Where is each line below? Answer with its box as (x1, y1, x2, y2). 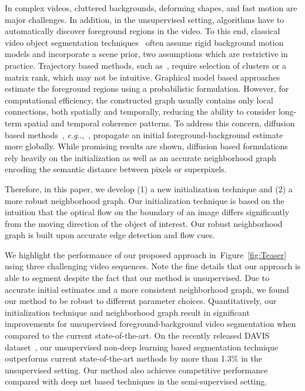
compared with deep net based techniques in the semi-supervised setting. (5, 375, 267, 387)
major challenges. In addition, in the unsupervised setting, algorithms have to (5, 13, 284, 25)
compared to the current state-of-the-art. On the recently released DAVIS (5, 329, 270, 342)
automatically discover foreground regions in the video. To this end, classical (5, 25, 280, 37)
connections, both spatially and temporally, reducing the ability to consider (5, 105, 276, 118)
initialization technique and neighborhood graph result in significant (5, 306, 250, 318)
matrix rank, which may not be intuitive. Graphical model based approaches (5, 71, 280, 83)
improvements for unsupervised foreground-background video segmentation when (5, 318, 296, 330)
